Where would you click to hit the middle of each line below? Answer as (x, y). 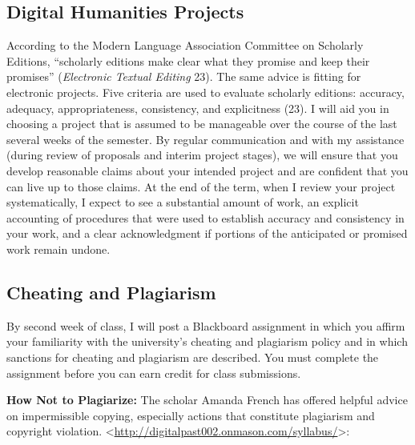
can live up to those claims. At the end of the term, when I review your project (201, 186)
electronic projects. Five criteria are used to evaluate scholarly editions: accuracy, (205, 92)
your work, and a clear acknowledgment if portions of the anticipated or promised (207, 233)
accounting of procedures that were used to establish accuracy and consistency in (205, 217)
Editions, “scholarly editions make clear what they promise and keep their (188, 60)
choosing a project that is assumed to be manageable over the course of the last (202, 124)
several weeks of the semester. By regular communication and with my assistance (205, 139)
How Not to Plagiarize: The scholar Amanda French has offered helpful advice (207, 400)
